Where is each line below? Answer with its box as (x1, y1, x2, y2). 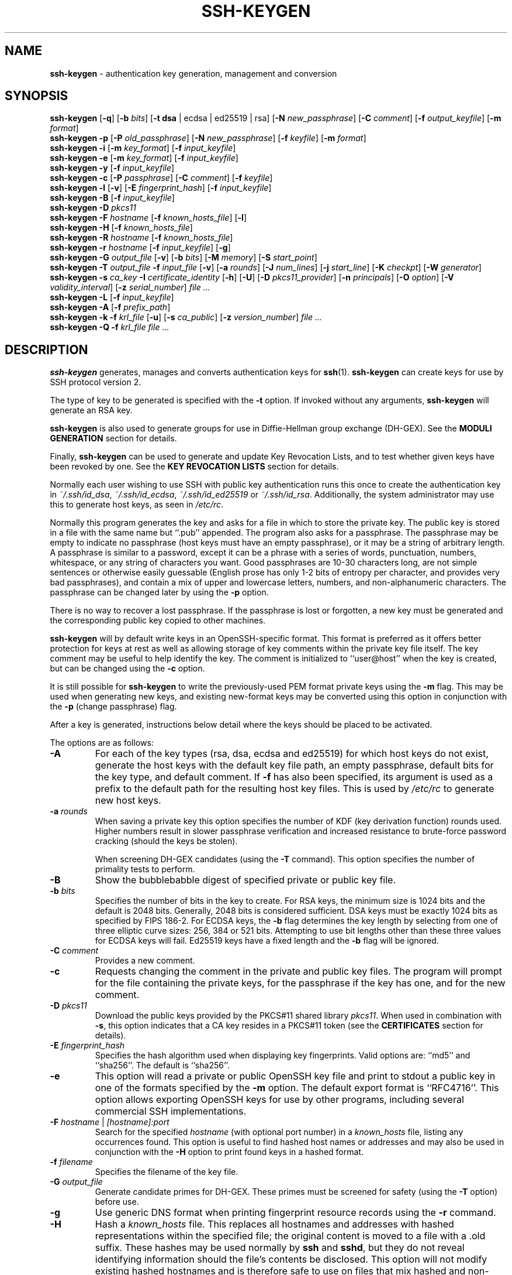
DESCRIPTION (5, 342, 88, 357)
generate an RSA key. (50, 405, 133, 416)
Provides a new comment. (95, 955, 195, 966)
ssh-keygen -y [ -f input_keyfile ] (50, 163, 175, 173)
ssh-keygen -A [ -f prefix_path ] (50, 302, 171, 313)
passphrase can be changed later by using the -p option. (50, 587, 269, 598)
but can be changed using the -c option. (50, 663, 205, 674)
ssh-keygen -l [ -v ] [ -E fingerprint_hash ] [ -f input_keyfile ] (50, 183, 272, 193)
